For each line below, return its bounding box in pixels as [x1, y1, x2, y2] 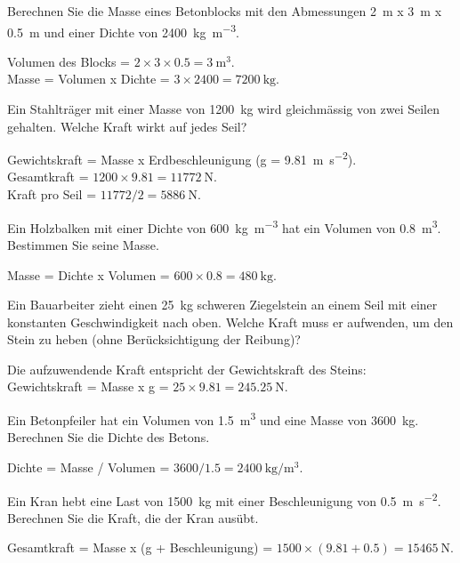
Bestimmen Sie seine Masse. [7, 235, 159, 253]
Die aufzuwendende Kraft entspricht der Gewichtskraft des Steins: [7, 359, 367, 378]
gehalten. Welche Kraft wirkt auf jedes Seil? [7, 117, 247, 135]
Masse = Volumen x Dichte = [7, 69, 170, 88]
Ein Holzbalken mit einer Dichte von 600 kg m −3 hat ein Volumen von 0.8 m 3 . [7, 215, 441, 237]
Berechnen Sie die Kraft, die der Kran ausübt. [7, 508, 259, 527]
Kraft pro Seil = [7, 185, 97, 204]
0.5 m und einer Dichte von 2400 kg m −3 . [7, 20, 239, 41]
